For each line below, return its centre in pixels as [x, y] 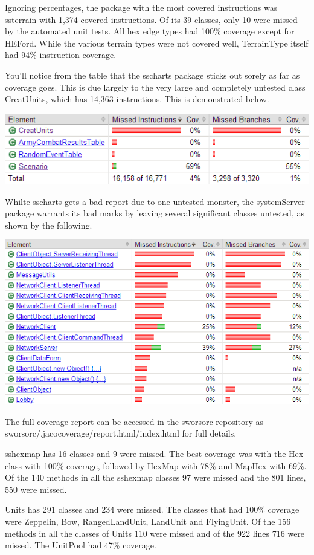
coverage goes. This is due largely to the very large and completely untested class [155, 87]
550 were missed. [36, 489]
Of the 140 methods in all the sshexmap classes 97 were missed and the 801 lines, [155, 477]
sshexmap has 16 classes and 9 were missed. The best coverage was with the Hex [154, 454]
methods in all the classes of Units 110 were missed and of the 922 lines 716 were [155, 533]
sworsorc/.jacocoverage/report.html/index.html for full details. [121, 433]
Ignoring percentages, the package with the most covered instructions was [141, 7]
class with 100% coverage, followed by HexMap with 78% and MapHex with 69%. [156, 465]
